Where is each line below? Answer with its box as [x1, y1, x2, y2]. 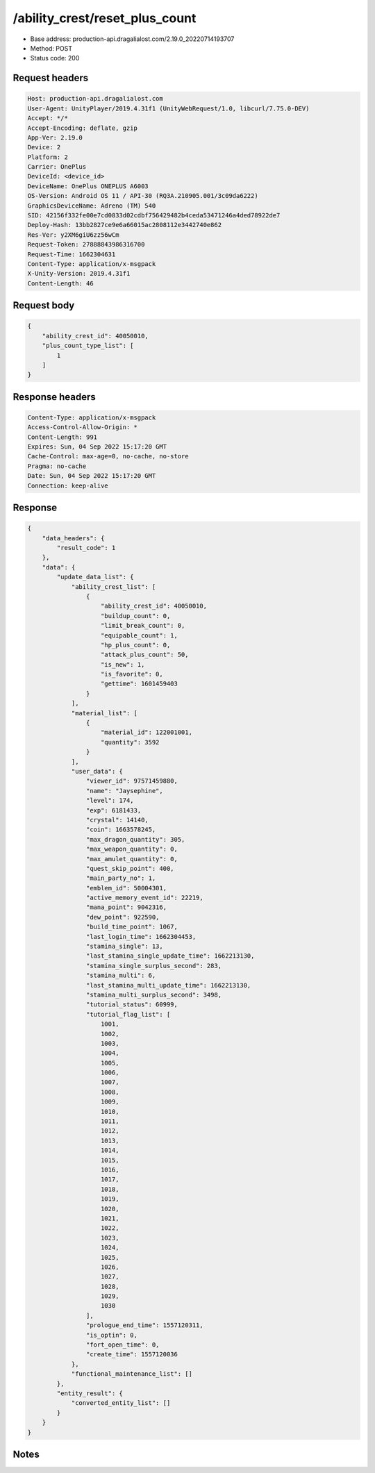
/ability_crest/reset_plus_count [12, 10, 197, 26]
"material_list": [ [71, 709, 138, 717]
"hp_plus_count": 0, [101, 641, 171, 649]
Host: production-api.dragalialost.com [27, 94, 163, 103]
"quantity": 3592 [101, 738, 160, 746]
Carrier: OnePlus [27, 163, 87, 171]
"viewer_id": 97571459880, [85, 777, 178, 785]
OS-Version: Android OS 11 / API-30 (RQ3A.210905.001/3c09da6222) [27, 192, 258, 200]
